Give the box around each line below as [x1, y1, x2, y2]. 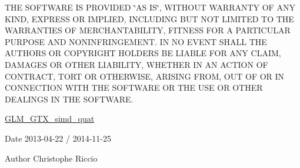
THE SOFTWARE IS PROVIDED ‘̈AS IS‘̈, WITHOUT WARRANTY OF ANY [5, 1, 295, 13]
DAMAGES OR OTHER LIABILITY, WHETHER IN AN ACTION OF [5, 58, 268, 70]
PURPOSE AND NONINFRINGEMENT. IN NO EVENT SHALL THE [5, 35, 267, 47]
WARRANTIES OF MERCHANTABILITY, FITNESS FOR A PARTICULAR [5, 24, 291, 36]
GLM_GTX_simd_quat [5, 112, 95, 125]
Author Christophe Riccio [5, 152, 98, 164]
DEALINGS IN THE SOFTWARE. [5, 92, 134, 105]
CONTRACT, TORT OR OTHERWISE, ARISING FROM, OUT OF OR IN [5, 70, 285, 82]
